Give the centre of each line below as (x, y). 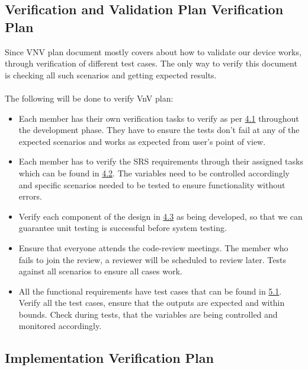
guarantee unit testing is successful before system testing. (123, 228)
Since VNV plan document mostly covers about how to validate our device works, (153, 51)
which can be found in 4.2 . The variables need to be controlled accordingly (154, 173)
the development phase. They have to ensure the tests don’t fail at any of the (159, 130)
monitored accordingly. (60, 326)
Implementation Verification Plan (109, 358)
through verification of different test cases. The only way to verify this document (151, 63)
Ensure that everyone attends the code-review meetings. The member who (153, 247)
